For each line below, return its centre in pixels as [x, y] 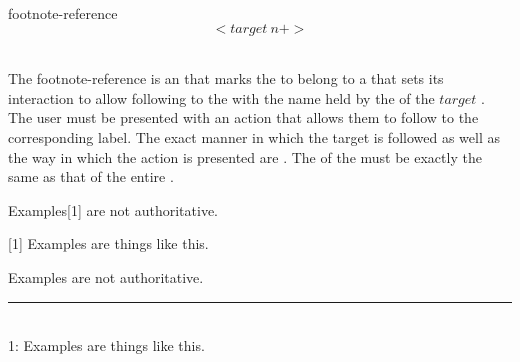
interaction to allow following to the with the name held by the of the [221, 97]
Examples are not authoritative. [106, 276]
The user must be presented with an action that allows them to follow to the [243, 117]
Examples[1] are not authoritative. [113, 209]
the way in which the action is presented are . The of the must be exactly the [245, 156]
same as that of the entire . [91, 176]
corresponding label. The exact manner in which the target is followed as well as [254, 136]
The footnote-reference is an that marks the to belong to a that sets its [226, 78]
